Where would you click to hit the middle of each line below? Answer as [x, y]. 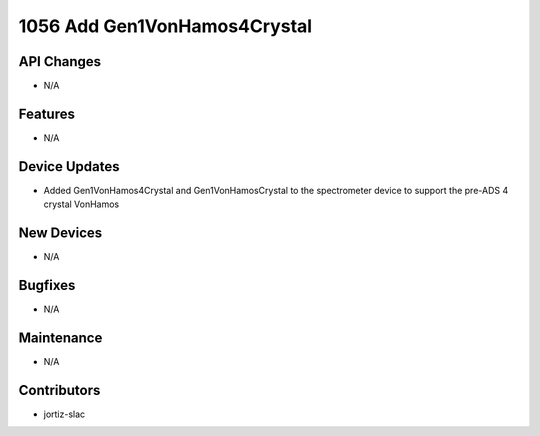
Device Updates [69, 166]
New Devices [60, 233]
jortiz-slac [64, 414]
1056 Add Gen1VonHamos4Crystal [165, 26]
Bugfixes [47, 285]
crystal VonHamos [81, 204]
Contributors [59, 390]
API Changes [60, 61]
